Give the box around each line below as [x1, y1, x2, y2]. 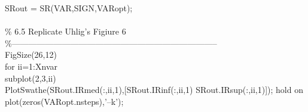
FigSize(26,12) [5, 48, 57, 61]
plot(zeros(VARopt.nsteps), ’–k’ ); [5, 95, 124, 107]
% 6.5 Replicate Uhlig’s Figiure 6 [5, 25, 126, 38]
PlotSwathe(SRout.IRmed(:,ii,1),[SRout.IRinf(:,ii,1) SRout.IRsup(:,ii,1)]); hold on [5, 83, 303, 96]
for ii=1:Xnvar [5, 60, 57, 72]
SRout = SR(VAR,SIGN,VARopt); [5, 2, 133, 14]
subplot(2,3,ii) [5, 71, 56, 84]
